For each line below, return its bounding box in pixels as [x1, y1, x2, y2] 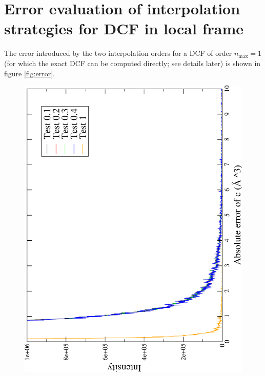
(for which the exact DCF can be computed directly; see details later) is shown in [4, 57, 261, 68]
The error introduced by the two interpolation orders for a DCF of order [4, 48, 232, 58]
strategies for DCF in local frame [4, 18, 243, 39]
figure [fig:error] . [4, 68, 55, 78]
